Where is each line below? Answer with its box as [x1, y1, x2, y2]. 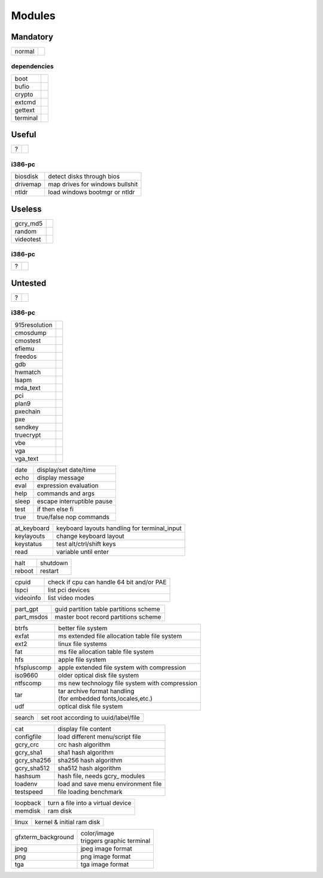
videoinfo [14, 594, 41, 602]
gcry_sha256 [14, 756, 51, 764]
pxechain [14, 407, 41, 416]
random [14, 227, 37, 235]
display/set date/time [36, 465, 96, 474]
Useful [11, 129, 36, 140]
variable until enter [56, 547, 109, 556]
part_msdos [14, 613, 48, 621]
